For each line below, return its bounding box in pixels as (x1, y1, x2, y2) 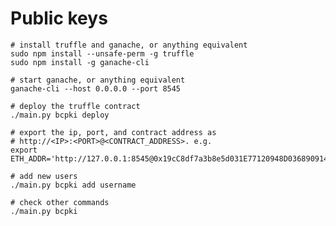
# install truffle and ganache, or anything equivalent (10, 40, 248, 50)
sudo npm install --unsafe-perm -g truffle (10, 48, 195, 59)
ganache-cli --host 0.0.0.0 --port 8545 (10, 83, 182, 94)
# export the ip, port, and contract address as (10, 127, 217, 137)
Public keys (10, 7, 108, 30)
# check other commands (10, 197, 110, 207)
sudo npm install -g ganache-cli (10, 57, 150, 67)
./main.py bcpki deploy (10, 110, 110, 120)
